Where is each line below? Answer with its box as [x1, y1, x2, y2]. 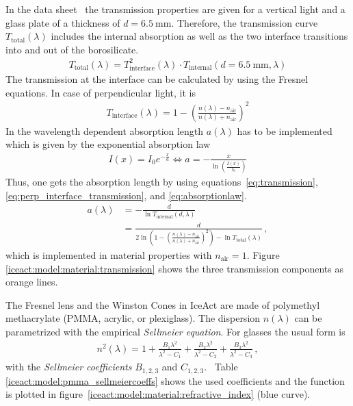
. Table [204, 359, 238, 374]
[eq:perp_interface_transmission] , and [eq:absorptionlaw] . [5, 188, 247, 202]
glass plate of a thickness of [5, 15, 120, 29]
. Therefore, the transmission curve [171, 15, 318, 29]
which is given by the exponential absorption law [5, 137, 211, 151]
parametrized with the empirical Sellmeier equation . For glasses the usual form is [5, 324, 345, 338]
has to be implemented [237, 123, 332, 138]
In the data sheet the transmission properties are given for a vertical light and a [5, 2, 345, 16]
